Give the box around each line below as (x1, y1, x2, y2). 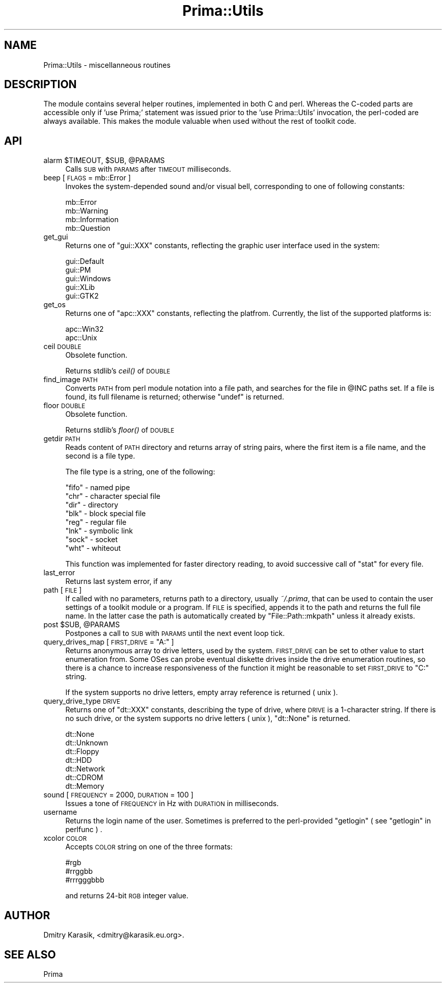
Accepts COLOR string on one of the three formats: (65, 842, 233, 851)
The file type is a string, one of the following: (65, 467, 215, 476)
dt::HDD (65, 756, 92, 765)
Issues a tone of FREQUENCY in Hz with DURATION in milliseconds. (65, 799, 279, 808)
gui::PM (65, 265, 91, 275)
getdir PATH (43, 434, 80, 443)
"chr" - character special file (65, 492, 160, 501)
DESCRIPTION (4, 78, 77, 91)
